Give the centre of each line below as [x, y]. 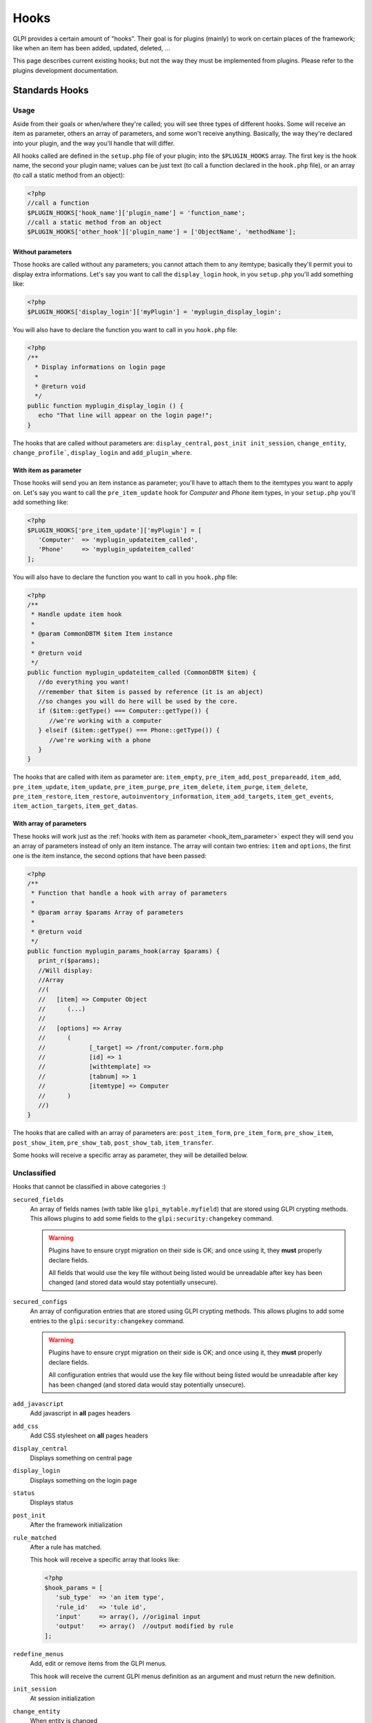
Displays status [52, 1502]
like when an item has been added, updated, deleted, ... [91, 48]
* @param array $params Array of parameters [107, 913]
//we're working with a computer [105, 721]
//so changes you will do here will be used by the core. [138, 701]
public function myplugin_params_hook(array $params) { [124, 951]
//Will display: [65, 970]
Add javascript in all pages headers [80, 1414]
